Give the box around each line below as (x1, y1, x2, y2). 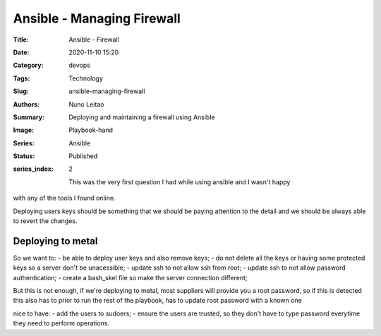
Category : (13, 61, 44, 70)
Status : (13, 152, 35, 160)
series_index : (13, 164, 54, 173)
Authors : (13, 100, 40, 109)
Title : (13, 35, 30, 44)
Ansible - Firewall (68, 35, 119, 44)
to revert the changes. (13, 217, 78, 225)
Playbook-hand (68, 126, 113, 134)
